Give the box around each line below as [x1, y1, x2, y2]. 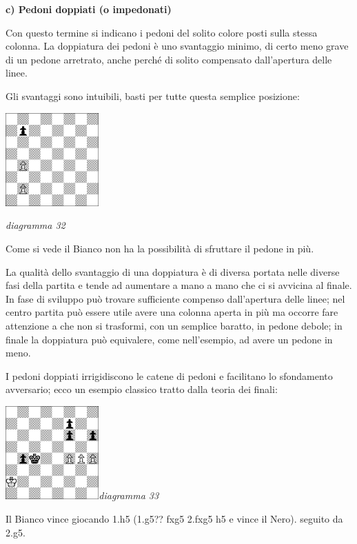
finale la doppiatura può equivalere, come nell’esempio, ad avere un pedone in [6, 332, 333, 346]
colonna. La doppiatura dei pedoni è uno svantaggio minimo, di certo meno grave [6, 39, 349, 53]
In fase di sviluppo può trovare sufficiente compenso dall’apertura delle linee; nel [6, 291, 345, 305]
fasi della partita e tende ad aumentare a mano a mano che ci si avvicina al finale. [6, 278, 352, 292]
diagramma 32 [6, 218, 65, 232]
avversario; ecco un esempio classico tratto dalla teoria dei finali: [6, 382, 278, 396]
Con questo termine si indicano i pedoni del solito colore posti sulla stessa [6, 25, 318, 39]
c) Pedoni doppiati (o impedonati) [6, 2, 172, 16]
